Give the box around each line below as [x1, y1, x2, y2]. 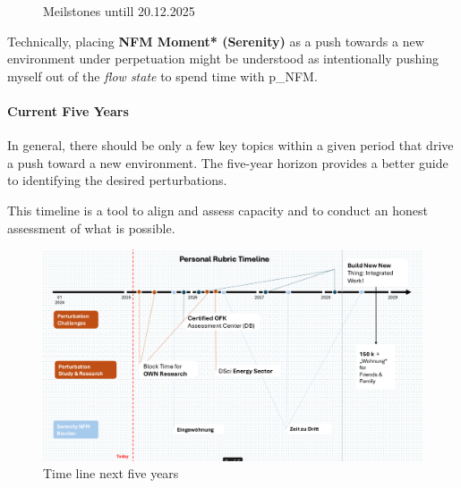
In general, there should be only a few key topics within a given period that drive [7, 136, 454, 155]
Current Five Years [7, 101, 129, 120]
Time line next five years [43, 464, 179, 483]
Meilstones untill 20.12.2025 [43, 2, 195, 20]
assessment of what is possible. [7, 218, 175, 237]
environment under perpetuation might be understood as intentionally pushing [7, 49, 439, 68]
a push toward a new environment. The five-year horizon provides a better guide [7, 153, 448, 172]
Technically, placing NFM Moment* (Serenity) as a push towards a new [7, 31, 424, 50]
